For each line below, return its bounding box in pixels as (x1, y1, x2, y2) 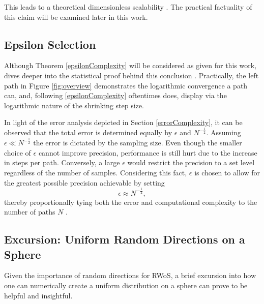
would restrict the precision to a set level (127, 157, 255, 168)
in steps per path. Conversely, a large (4, 157, 120, 168)
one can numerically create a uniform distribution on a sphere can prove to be (4, 280, 248, 290)
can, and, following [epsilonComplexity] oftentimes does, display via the (4, 90, 227, 101)
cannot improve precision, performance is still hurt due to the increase (38, 147, 257, 158)
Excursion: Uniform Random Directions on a (4, 231, 245, 247)
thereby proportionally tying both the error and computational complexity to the (4, 196, 257, 207)
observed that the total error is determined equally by (4, 127, 172, 138)
